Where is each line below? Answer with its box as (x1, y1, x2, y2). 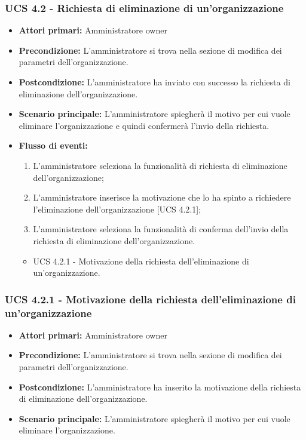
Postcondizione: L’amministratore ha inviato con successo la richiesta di (19, 76, 290, 88)
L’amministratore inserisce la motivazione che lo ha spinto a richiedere (33, 191, 291, 204)
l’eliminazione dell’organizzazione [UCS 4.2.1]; (33, 202, 201, 215)
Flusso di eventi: (19, 139, 88, 152)
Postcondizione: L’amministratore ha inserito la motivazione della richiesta (19, 380, 301, 393)
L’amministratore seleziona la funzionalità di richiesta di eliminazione (33, 159, 287, 171)
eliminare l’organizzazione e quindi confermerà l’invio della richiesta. (19, 119, 270, 131)
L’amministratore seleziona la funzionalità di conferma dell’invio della (33, 223, 289, 235)
